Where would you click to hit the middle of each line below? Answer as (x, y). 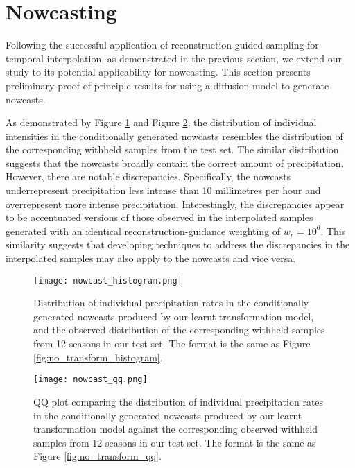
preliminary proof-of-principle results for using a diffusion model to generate (167, 85)
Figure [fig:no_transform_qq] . (97, 456)
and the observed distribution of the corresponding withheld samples (179, 330)
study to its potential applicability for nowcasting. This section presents (158, 72)
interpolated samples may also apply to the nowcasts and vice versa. (151, 258)
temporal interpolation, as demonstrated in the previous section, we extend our (174, 58)
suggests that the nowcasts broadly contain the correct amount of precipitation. (175, 163)
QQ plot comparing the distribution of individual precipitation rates (179, 401)
